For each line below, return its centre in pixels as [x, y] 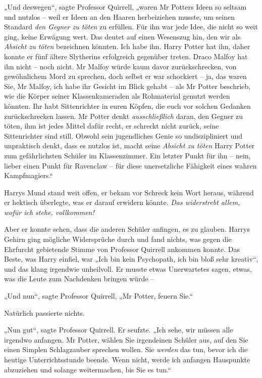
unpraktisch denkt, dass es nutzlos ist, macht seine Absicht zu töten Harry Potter [129, 145]
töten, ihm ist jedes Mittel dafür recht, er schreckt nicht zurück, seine [112, 126]
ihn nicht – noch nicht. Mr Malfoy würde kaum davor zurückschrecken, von [120, 66]
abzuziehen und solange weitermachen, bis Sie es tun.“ [88, 369]
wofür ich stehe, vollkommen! [49, 212]
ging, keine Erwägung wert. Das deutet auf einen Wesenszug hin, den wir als [122, 36]
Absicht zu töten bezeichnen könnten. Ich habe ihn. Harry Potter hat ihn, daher [127, 46]
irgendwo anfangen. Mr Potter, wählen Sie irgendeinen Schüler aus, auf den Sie [126, 339]
